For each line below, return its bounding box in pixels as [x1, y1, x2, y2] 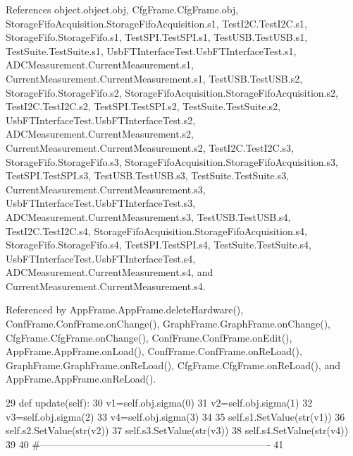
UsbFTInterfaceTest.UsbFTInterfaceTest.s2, [6, 112, 196, 127]
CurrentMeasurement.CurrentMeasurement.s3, [6, 181, 206, 196]
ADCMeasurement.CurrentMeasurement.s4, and [6, 265, 213, 280]
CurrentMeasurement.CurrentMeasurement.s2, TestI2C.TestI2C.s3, [6, 140, 295, 155]
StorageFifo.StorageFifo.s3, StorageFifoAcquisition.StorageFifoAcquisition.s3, [6, 154, 338, 169]
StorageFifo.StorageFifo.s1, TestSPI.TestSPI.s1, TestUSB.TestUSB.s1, [6, 30, 308, 44]
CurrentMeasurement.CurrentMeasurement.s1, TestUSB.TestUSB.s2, [6, 71, 303, 85]
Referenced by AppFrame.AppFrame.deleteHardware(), [6, 302, 244, 317]
